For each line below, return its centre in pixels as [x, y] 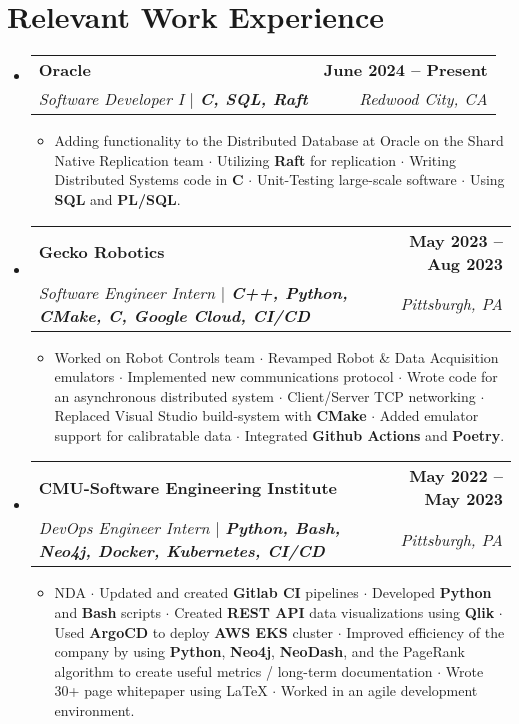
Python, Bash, [283, 528]
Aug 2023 [465, 263]
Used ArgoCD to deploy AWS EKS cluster [193, 631]
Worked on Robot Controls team [154, 356]
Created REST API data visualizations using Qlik [334, 612]
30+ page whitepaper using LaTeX [161, 690]
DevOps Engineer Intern [124, 528]
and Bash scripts [107, 612]
